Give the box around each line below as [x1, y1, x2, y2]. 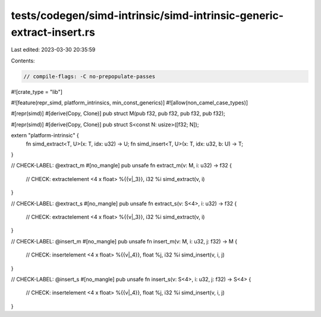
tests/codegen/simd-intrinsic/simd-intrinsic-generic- [11, 9, 284, 22]
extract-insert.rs [11, 26, 95, 39]
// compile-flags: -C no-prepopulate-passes [23, 73, 156, 80]
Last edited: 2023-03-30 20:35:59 [11, 46, 96, 53]
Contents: [11, 57, 35, 64]
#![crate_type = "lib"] [11, 88, 62, 95]
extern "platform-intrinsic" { [11, 132, 80, 139]
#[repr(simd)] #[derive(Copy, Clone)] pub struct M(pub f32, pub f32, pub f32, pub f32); [11, 110, 225, 117]
